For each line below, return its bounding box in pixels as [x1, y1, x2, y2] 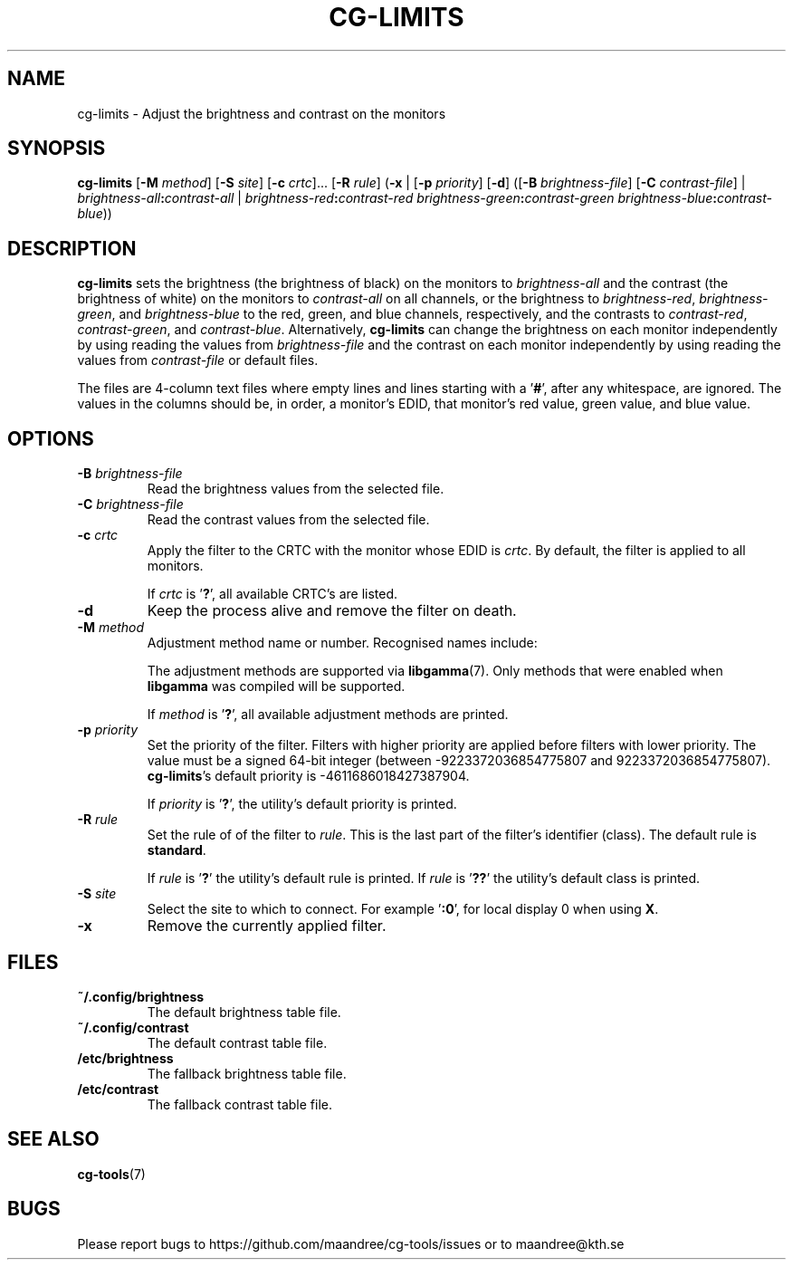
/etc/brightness [77, 1050, 174, 1066]
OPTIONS [7, 427, 94, 450]
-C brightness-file [77, 496, 184, 513]
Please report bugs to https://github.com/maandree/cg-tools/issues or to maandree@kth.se [77, 1235, 625, 1252]
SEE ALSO [7, 1128, 100, 1151]
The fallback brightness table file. [147, 1065, 347, 1081]
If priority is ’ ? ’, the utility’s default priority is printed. [147, 796, 457, 812]
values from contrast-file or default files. [77, 352, 319, 369]
